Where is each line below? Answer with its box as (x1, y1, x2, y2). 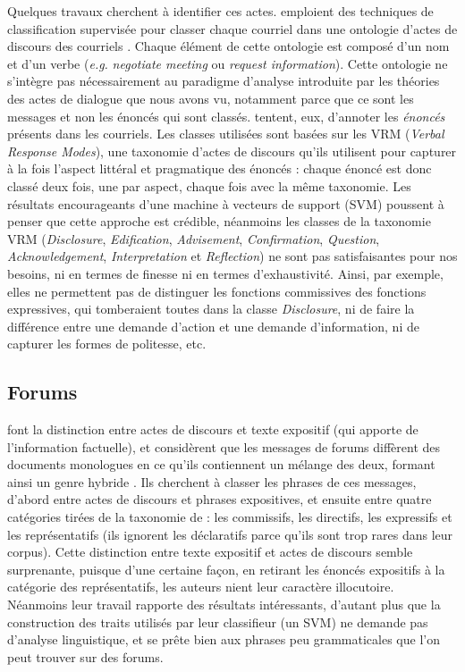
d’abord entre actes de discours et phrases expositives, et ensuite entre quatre (7, 490, 432, 508)
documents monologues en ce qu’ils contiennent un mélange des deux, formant (7, 455, 435, 474)
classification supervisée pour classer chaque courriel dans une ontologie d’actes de (7, 19, 458, 38)
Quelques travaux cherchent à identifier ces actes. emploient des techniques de (7, 2, 434, 20)
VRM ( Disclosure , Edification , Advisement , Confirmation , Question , (7, 229, 380, 248)
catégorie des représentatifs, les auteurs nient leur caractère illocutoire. (7, 577, 394, 596)
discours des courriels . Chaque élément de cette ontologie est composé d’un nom (7, 37, 450, 55)
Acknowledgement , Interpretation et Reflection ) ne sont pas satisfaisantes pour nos (7, 247, 458, 265)
